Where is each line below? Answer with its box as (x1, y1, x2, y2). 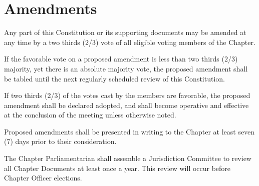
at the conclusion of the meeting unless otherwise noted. (4, 109, 176, 120)
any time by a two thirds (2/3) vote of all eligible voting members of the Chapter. (4, 36, 255, 47)
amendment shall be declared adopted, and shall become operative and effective (4, 99, 249, 110)
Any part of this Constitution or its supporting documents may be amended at (4, 27, 246, 37)
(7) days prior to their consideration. (4, 136, 117, 146)
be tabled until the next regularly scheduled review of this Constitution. (4, 73, 225, 83)
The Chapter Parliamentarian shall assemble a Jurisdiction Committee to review (4, 153, 251, 163)
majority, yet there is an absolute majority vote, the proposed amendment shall (4, 63, 248, 73)
